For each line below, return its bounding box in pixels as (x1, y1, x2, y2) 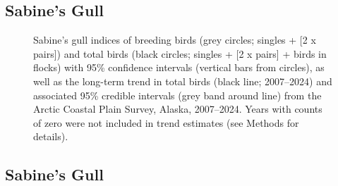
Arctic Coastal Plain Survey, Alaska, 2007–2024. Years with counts (33, 101, 322, 116)
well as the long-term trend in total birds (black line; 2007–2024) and (33, 73, 332, 88)
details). (33, 129, 68, 144)
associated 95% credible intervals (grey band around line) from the (33, 87, 322, 102)
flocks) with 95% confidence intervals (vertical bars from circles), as (33, 60, 325, 75)
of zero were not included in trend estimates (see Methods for (33, 115, 299, 130)
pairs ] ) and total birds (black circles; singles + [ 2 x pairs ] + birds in (33, 46, 327, 61)
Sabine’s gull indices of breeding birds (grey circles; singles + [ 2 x (33, 32, 316, 47)
